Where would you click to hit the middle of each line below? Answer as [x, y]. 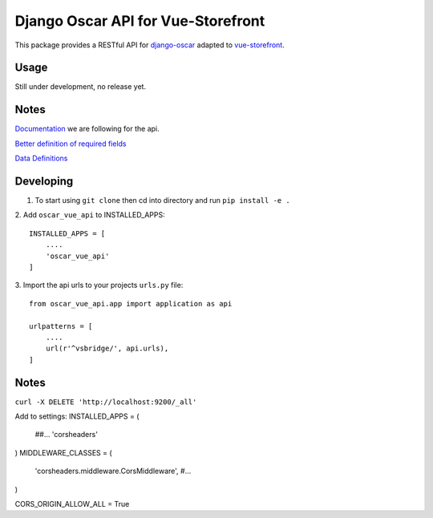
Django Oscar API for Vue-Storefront [140, 21]
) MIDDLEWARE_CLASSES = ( [63, 452]
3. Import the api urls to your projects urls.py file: [99, 285]
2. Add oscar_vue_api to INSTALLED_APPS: [90, 215]
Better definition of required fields [71, 144]
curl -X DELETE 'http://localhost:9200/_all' [106, 402]
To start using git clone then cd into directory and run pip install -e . [162, 200]
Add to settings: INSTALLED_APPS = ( [77, 416]
